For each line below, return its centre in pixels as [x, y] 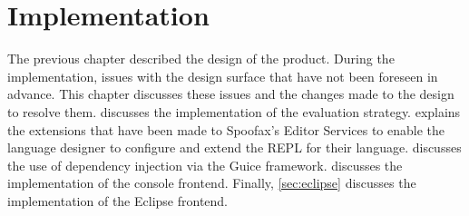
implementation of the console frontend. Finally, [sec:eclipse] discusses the [212, 183]
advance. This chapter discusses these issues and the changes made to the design [231, 94]
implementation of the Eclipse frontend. [117, 200]
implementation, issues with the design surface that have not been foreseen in [223, 76]
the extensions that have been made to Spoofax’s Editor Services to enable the [226, 129]
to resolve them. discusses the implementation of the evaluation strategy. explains [234, 111]
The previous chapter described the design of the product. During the [201, 59]
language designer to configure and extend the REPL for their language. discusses [234, 147]
